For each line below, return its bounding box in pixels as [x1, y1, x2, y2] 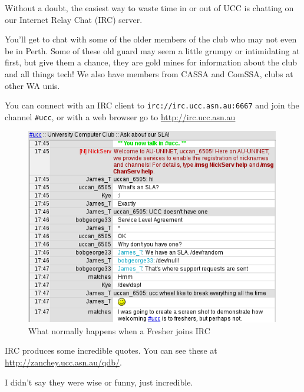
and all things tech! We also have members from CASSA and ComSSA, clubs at [5, 67, 293, 80]
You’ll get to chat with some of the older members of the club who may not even [5, 33, 297, 45]
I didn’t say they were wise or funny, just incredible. [5, 375, 193, 388]
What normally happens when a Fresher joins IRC [28, 324, 210, 337]
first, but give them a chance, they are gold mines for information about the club [5, 56, 298, 68]
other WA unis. [5, 79, 60, 91]
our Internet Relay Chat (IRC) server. [5, 13, 143, 25]
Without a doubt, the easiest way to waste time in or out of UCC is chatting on [5, 2, 294, 14]
